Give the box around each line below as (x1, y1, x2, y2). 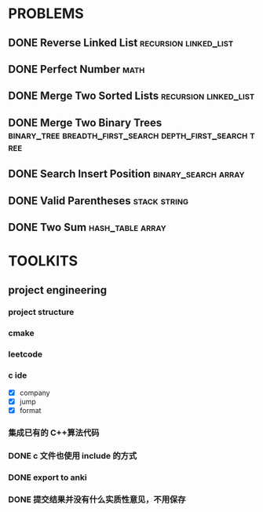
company (19, 388, 50, 397)
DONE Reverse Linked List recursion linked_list (8, 36, 234, 49)
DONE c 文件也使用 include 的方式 (8, 450, 137, 461)
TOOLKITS (8, 252, 79, 270)
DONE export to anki (8, 472, 88, 483)
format (19, 405, 42, 415)
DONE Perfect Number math (8, 62, 145, 75)
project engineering (8, 283, 108, 297)
